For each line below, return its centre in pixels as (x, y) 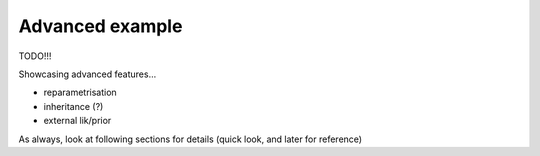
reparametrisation (80, 92)
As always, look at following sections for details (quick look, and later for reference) (190, 139)
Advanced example (100, 26)
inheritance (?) (73, 106)
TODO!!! (35, 56)
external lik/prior (77, 121)
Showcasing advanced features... (87, 74)
